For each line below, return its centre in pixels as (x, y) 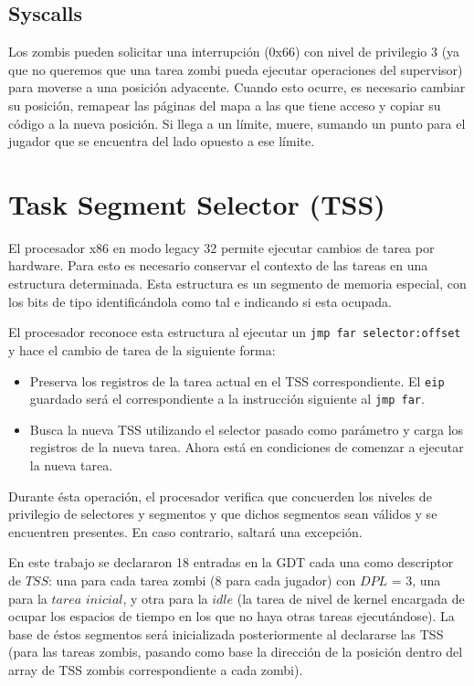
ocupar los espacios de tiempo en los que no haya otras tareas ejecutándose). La (232, 616)
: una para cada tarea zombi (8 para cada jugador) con (202, 580)
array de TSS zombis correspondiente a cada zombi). (156, 669)
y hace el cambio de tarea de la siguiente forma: (142, 349)
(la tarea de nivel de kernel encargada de (351, 598)
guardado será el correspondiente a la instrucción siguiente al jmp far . (227, 399)
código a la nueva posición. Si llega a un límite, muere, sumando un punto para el (237, 123)
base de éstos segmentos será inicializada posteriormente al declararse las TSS (226, 633)
